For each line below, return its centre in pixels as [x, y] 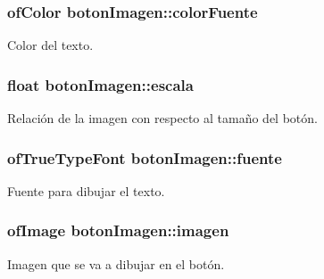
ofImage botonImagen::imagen [118, 230]
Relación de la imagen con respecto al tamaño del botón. [162, 118]
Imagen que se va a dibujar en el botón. [116, 263]
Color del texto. [50, 45]
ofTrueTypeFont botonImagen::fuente [145, 157]
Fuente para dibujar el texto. [86, 190]
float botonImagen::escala [100, 84]
